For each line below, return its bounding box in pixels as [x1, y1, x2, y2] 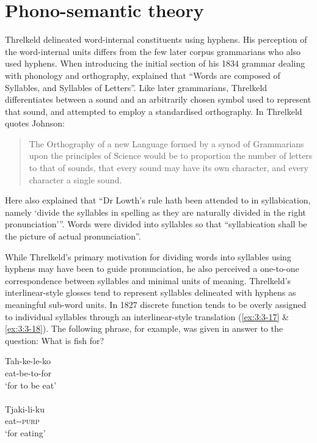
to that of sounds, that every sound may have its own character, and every [29, 161, 308, 174]
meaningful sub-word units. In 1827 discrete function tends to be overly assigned [5, 298, 307, 310]
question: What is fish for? [5, 334, 104, 346]
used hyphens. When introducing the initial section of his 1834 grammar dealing [5, 57, 305, 70]
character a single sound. [29, 173, 122, 186]
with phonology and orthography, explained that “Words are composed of [5, 68, 280, 81]
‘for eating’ [5, 426, 46, 439]
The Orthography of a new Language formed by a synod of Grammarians [29, 137, 304, 150]
